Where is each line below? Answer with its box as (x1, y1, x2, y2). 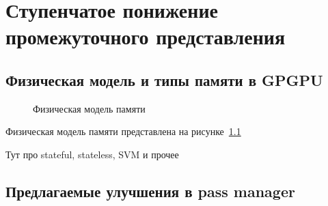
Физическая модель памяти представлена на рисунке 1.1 (5, 124, 241, 138)
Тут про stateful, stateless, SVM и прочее (5, 147, 179, 161)
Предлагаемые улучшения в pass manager (5, 180, 295, 201)
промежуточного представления (5, 23, 286, 50)
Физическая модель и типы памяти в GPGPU (5, 69, 323, 90)
